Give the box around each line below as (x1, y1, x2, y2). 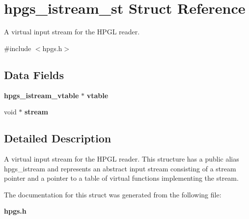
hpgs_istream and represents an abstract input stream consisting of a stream (4, 163, 236, 173)
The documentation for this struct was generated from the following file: (4, 189, 221, 199)
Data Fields (4, 67, 64, 82)
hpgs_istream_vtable (4, 90, 79, 100)
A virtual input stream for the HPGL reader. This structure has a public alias (4, 153, 239, 164)
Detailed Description (4, 131, 111, 146)
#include (4, 43, 31, 53)
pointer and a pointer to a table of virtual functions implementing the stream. (4, 173, 239, 183)
